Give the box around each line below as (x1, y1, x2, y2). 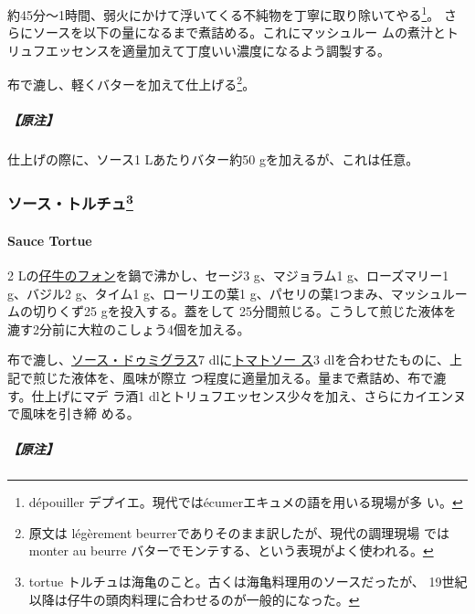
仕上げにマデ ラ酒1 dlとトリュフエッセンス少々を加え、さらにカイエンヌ (31, 386, 467, 405)
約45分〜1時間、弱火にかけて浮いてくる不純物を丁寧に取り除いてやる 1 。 (7, 3, 440, 24)
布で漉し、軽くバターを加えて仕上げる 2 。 (7, 72, 256, 94)
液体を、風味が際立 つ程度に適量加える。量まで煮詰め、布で (70, 367, 434, 386)
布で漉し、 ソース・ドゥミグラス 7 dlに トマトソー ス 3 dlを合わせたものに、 (7, 350, 449, 369)
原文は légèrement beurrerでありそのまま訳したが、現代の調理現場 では (28, 523, 449, 542)
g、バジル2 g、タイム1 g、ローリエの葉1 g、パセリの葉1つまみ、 (7, 283, 391, 302)
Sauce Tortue (7, 230, 92, 249)
